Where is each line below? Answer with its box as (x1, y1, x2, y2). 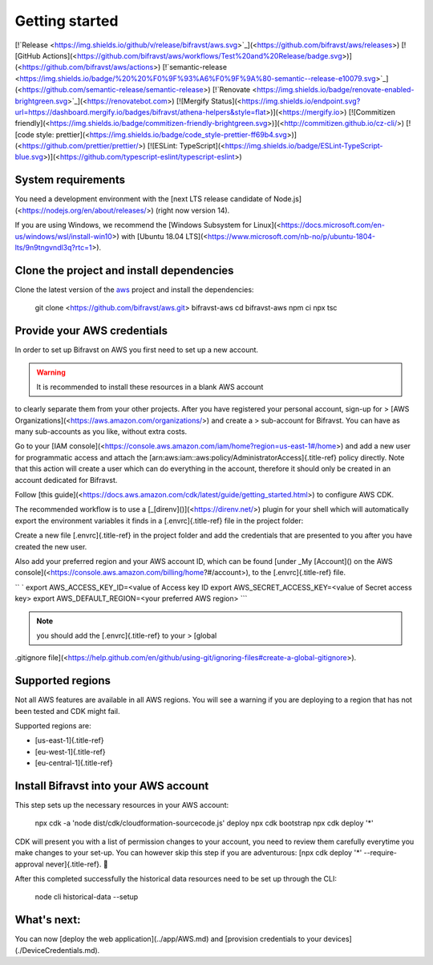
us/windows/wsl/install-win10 (14, 231, 112, 241)
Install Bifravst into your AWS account (14, 779, 209, 793)
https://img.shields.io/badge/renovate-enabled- (257, 85, 415, 95)
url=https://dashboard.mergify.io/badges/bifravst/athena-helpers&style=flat (14, 107, 266, 116)
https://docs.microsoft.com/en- (281, 221, 385, 230)
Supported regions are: (14, 721, 91, 731)
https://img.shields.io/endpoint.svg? (241, 96, 361, 106)
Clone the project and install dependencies (14, 263, 234, 277)
